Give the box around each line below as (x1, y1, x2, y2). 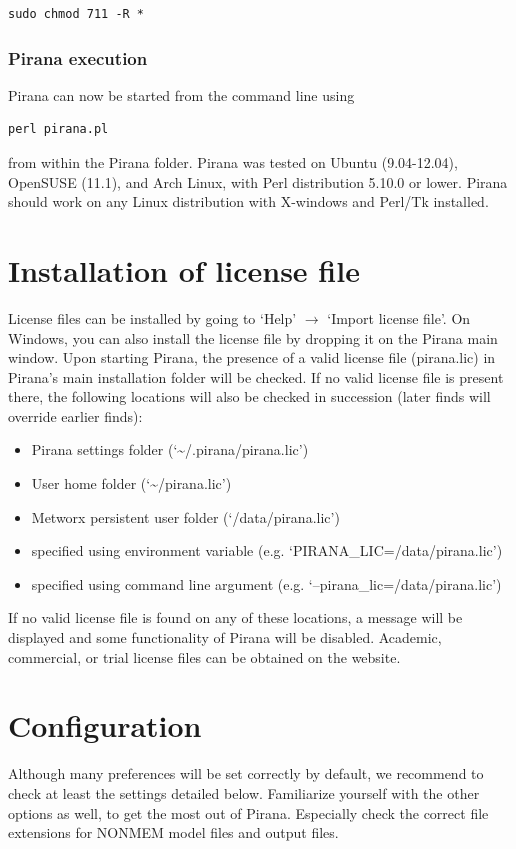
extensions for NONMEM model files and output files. (8, 822, 339, 843)
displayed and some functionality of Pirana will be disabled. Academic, (8, 627, 442, 648)
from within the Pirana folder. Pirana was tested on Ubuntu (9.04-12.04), (8, 152, 458, 172)
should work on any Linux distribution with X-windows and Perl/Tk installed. (8, 191, 489, 212)
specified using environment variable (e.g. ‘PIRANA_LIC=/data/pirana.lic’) (31, 540, 503, 561)
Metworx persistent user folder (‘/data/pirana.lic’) (31, 506, 340, 527)
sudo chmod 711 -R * (8, 7, 145, 21)
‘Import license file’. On (327, 307, 471, 328)
